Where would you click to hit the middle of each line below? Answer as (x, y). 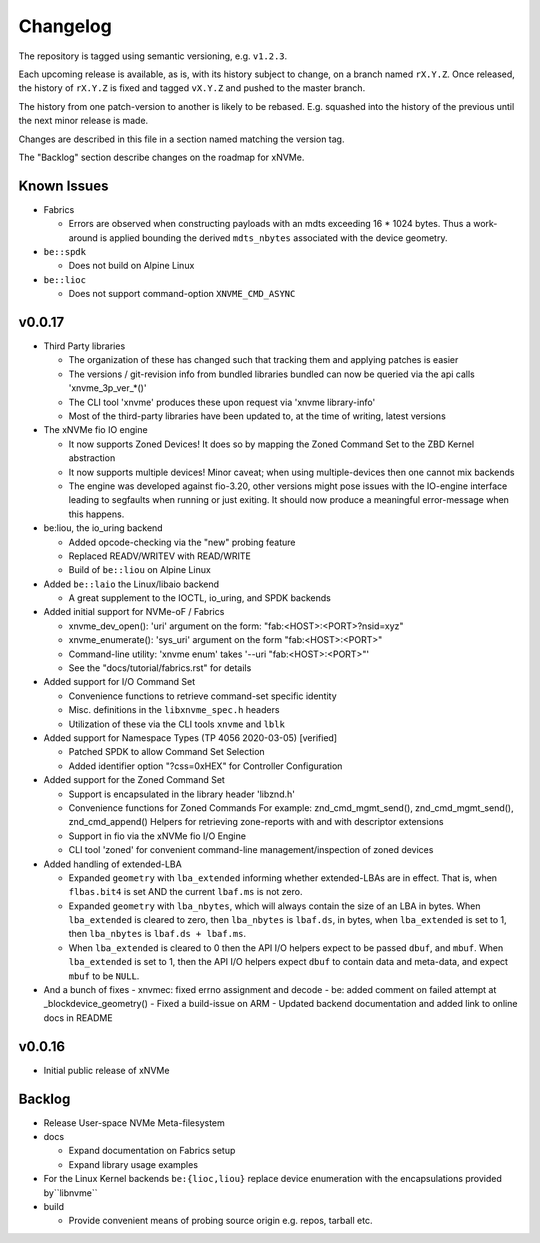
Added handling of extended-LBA (112, 864)
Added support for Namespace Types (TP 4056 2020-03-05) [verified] (190, 737)
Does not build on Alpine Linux (131, 266)
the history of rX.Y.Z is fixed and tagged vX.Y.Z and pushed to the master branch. (192, 88)
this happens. (96, 514)
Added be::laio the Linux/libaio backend (131, 584)
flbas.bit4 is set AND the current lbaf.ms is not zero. (185, 892)
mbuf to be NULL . (104, 976)
